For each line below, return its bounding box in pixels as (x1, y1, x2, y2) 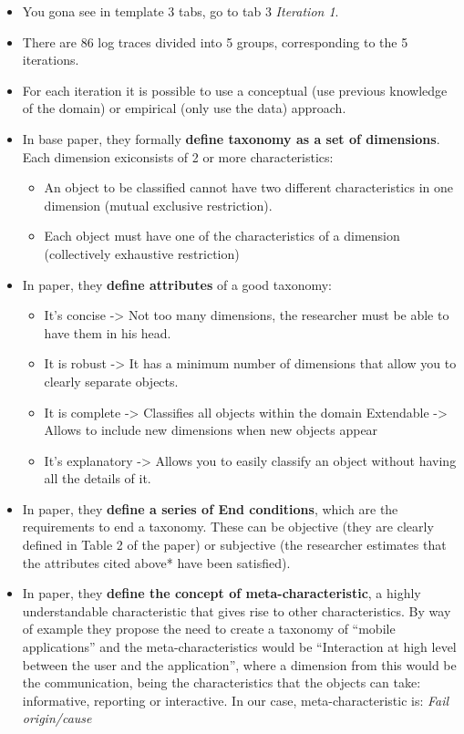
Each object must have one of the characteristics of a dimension (44, 226, 400, 245)
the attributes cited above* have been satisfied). (22, 553, 291, 572)
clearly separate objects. (44, 371, 179, 390)
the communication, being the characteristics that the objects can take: (22, 673, 421, 692)
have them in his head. (44, 323, 171, 342)
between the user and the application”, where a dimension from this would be (22, 655, 457, 674)
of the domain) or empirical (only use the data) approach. (22, 98, 346, 118)
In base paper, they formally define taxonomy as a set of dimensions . (22, 129, 440, 148)
